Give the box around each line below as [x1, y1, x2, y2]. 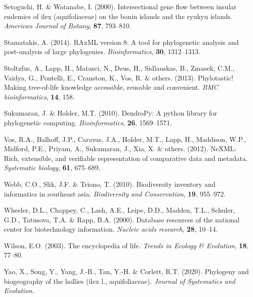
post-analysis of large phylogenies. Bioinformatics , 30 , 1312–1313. [4, 46, 200, 57]
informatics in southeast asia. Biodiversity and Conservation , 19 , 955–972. [4, 188, 226, 198]
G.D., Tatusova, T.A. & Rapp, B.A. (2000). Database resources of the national [4, 214, 240, 224]
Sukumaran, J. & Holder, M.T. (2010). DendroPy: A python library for [4, 108, 217, 118]
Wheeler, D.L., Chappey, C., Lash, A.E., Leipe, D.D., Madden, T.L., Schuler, [4, 205, 235, 215]
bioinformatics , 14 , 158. [4, 91, 75, 101]
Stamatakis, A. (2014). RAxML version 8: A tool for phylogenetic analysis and [4, 37, 239, 47]
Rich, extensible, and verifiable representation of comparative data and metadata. [4, 153, 248, 163]
